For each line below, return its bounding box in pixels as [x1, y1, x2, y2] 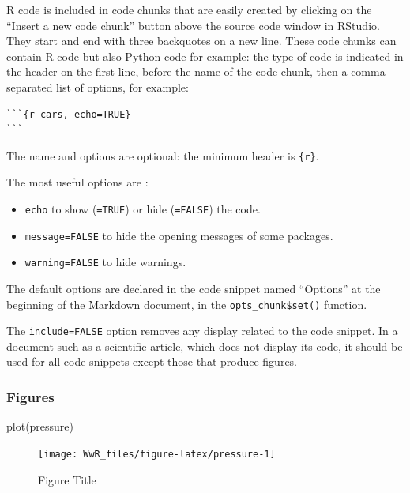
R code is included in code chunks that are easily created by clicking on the [6, 2, 372, 17]
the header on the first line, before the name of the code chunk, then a [6, 63, 348, 80]
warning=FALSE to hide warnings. [24, 254, 186, 270]
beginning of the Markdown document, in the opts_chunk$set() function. [6, 295, 367, 312]
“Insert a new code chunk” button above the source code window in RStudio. [6, 17, 380, 33]
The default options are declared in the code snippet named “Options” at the [6, 280, 381, 296]
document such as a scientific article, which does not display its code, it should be [6, 337, 403, 354]
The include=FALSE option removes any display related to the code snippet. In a [6, 322, 398, 339]
